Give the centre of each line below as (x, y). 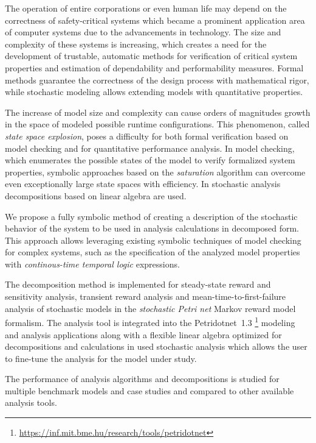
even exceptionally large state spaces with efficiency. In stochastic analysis (143, 184)
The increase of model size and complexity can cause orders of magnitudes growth (158, 112)
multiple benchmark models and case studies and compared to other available (149, 390)
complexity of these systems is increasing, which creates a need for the (136, 44)
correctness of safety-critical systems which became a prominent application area (155, 20)
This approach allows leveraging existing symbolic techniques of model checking (153, 240)
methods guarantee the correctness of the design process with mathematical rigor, (157, 80)
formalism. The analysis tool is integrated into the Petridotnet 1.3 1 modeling (150, 321)
